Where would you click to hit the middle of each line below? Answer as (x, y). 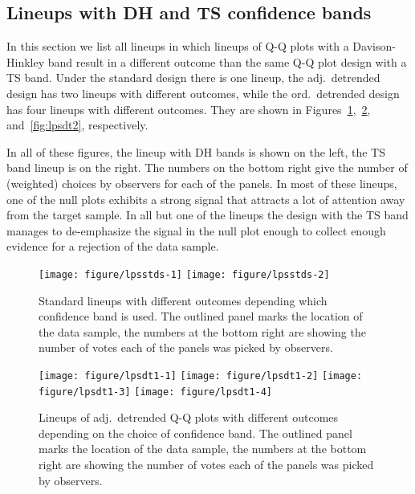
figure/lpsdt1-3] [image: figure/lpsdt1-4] (156, 392)
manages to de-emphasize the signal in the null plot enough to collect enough (196, 230)
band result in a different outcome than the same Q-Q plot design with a (227, 61)
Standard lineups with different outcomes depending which (183, 300)
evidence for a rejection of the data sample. (113, 246)
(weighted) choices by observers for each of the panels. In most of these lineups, (202, 183)
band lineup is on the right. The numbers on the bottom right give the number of (207, 167)
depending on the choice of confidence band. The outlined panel (195, 433)
